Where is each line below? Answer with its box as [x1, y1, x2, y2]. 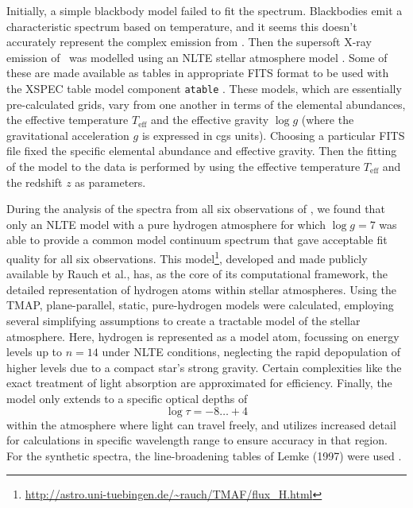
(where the [301, 111, 354, 128]
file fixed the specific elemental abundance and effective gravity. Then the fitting [6, 142, 397, 159]
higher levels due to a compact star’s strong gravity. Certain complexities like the [6, 359, 402, 375]
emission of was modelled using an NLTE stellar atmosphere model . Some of [6, 48, 388, 65]
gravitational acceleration [6, 126, 129, 143]
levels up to [6, 343, 63, 360]
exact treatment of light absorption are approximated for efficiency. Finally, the [6, 374, 392, 391]
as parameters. [75, 173, 146, 190]
